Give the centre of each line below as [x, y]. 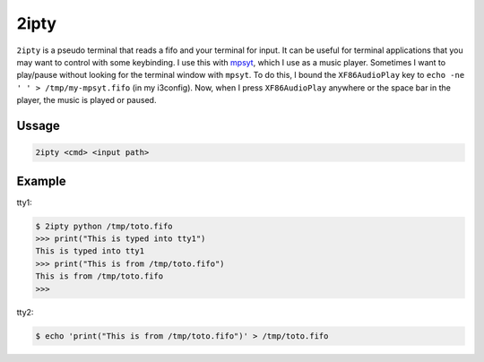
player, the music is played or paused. [86, 100]
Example [41, 181]
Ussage [38, 125]
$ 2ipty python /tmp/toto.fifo [104, 226]
